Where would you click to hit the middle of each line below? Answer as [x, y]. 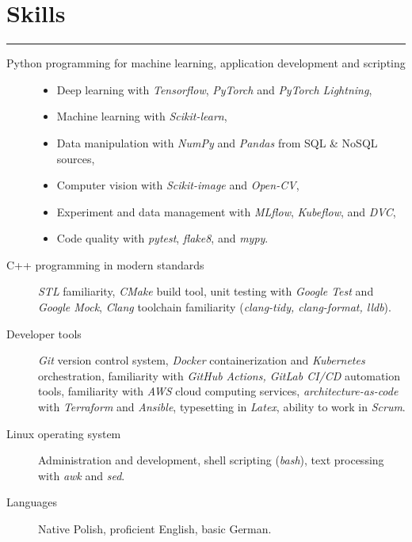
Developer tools [44, 333]
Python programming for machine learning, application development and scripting [206, 63]
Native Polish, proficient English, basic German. [155, 529]
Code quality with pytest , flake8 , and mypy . [162, 238]
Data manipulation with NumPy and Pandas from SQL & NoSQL [217, 142]
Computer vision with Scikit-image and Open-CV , [178, 185]
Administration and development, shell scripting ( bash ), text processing [211, 460]
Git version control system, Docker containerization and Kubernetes [202, 360]
